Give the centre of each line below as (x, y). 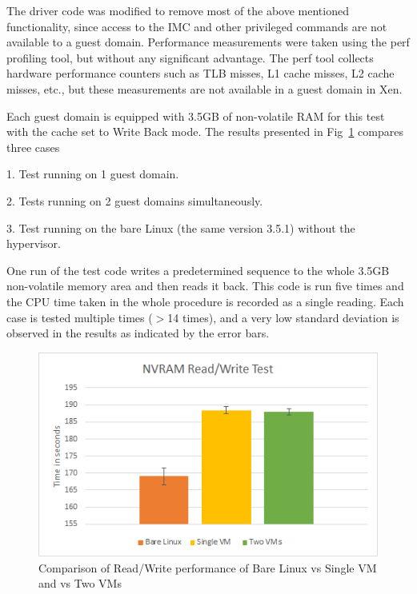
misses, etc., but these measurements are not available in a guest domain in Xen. (204, 88)
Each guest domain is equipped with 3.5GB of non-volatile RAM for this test (196, 116)
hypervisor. (34, 243)
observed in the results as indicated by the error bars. (138, 333)
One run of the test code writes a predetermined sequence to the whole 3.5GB (198, 270)
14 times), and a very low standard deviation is (283, 317)
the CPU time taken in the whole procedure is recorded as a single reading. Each (205, 301)
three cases (33, 147)
